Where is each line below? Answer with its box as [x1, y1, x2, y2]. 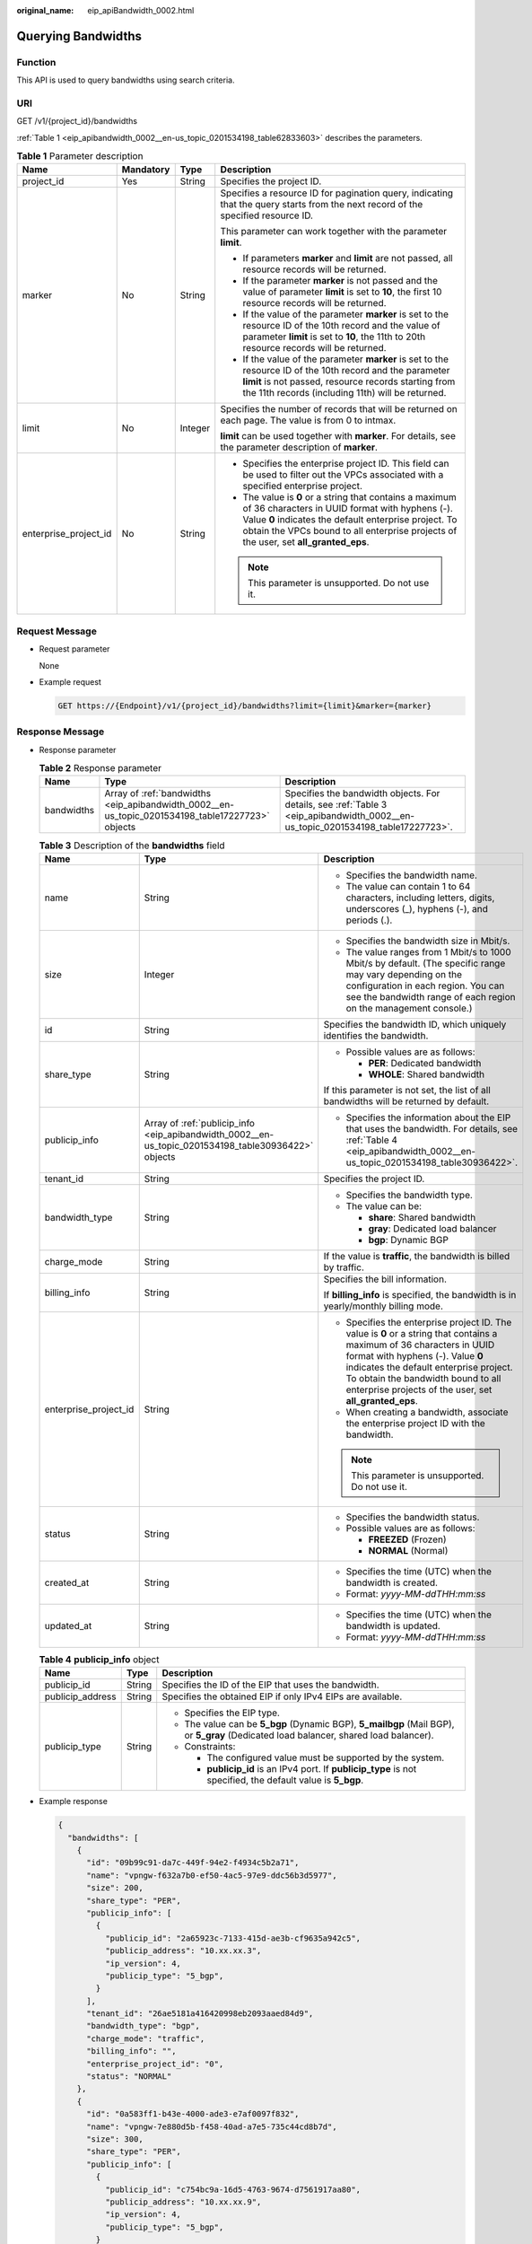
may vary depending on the [345, 968, 462, 980]
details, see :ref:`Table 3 [284, 799, 388, 811]
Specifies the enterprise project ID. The [345, 1316, 512, 1328]
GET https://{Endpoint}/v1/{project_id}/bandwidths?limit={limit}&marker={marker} [57, 700, 432, 711]
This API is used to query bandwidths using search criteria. [16, 75, 235, 85]
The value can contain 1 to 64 [345, 880, 471, 892]
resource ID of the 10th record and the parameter [242, 364, 450, 377]
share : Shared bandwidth [368, 1211, 476, 1223]
